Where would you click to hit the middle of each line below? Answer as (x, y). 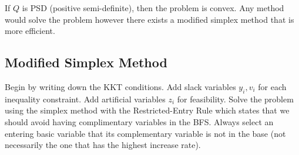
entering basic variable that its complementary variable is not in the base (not (145, 133)
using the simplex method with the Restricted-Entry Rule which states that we (147, 110)
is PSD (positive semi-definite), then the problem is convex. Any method (153, 8)
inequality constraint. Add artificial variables (85, 99)
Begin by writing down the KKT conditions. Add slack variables (120, 86)
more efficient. (30, 31)
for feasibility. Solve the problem (235, 99)
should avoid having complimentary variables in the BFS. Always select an (139, 121)
